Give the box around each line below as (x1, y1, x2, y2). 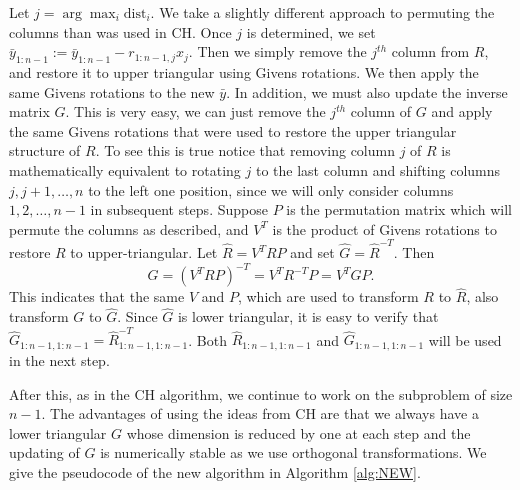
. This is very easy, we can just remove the (65, 101, 326, 122)
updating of (9, 442, 80, 463)
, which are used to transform (237, 286, 419, 307)
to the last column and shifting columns (255, 159, 501, 180)
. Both (188, 329, 227, 350)
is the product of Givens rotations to (272, 218, 497, 239)
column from (391, 41, 470, 62)
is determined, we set (246, 21, 376, 42)
